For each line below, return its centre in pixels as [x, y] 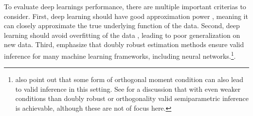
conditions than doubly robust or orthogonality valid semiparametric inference [132, 98]
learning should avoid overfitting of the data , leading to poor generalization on [122, 35]
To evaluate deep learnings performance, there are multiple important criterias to [125, 6]
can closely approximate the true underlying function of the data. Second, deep [122, 25]
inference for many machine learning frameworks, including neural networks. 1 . [120, 55]
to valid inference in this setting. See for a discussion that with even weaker [128, 89]
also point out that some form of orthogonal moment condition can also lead [129, 79]
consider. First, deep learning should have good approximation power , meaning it [126, 16]
